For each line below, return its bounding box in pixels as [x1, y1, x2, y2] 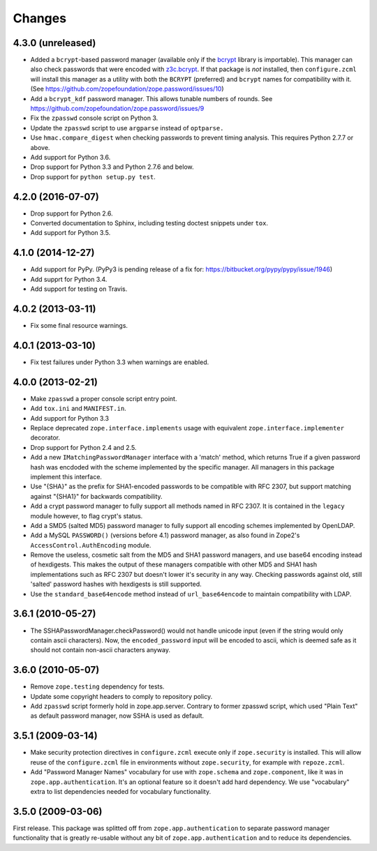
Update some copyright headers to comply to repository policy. [30, 692, 213, 700]
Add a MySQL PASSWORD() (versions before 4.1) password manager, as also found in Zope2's [30, 531, 300, 540]
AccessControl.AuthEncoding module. [30, 541, 151, 549]
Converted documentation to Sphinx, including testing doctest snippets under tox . [30, 219, 269, 227]
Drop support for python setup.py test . [30, 172, 156, 181]
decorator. [30, 433, 61, 442]
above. [30, 143, 50, 151]
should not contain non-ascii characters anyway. [30, 646, 171, 654]
